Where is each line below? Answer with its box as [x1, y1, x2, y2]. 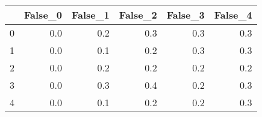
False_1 [71, 8, 110, 22]
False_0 [24, 8, 62, 22]
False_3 [166, 8, 205, 22]
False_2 [119, 8, 157, 22]
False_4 [214, 8, 252, 22]
